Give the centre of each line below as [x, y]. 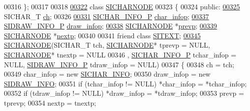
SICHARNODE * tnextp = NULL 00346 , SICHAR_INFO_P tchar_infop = [120, 54]
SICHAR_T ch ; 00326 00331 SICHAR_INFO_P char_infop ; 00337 [107, 16]
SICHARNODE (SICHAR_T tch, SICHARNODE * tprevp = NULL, [107, 45]
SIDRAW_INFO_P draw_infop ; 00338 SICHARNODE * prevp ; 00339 [110, 26]
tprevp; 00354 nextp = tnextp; [50, 102]
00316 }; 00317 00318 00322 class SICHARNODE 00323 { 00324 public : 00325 [122, 6]
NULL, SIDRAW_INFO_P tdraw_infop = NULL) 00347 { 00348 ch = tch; [119, 64]
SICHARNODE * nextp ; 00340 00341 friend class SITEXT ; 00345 [102, 35]
